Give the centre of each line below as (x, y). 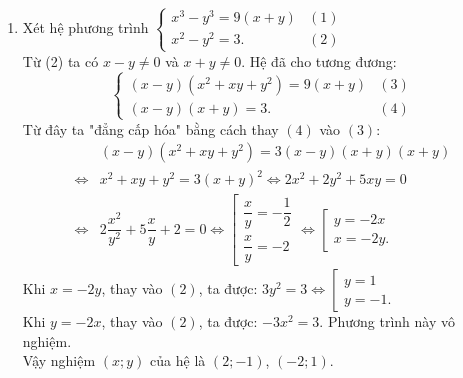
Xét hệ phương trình (85, 26)
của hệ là (178, 360)
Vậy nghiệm (59, 360)
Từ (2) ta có (60, 60)
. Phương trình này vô (387, 321)
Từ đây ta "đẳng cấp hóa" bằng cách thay (150, 128)
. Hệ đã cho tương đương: (319, 60)
